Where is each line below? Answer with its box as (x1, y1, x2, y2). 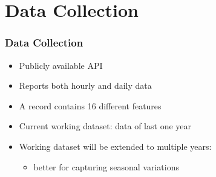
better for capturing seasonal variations (33, 160, 179, 173)
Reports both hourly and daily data (19, 79, 152, 92)
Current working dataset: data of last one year (19, 120, 191, 132)
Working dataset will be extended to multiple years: (19, 140, 212, 152)
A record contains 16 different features (19, 99, 162, 112)
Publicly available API (19, 59, 103, 71)
